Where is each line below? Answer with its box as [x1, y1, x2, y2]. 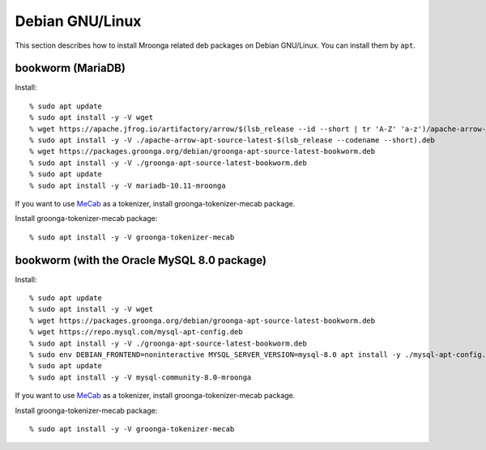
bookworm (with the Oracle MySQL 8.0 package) [15, 253, 267, 267]
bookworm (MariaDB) [15, 62, 126, 75]
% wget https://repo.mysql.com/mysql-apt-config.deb [29, 328, 243, 337]
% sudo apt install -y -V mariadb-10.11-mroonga [29, 180, 226, 190]
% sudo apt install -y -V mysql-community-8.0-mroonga [29, 372, 252, 382]
